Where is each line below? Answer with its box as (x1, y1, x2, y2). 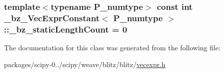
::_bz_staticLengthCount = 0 (4, 23, 127, 35)
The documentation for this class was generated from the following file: (4, 42, 221, 53)
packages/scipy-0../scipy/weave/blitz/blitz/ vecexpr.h (4, 59, 166, 69)
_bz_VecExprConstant (4, 11, 100, 24)
